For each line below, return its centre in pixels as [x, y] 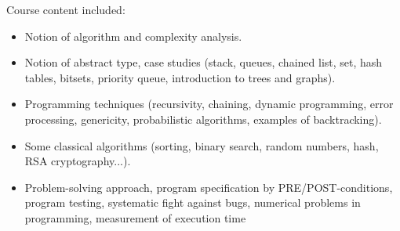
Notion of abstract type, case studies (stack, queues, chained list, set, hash [204, 62]
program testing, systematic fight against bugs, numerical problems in [193, 202]
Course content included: [66, 9]
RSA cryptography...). [78, 161]
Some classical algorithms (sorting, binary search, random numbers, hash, [202, 145]
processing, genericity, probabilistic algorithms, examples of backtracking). [203, 119]
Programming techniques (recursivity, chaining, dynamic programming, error [209, 104]
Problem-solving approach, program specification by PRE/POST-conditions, [209, 187]
